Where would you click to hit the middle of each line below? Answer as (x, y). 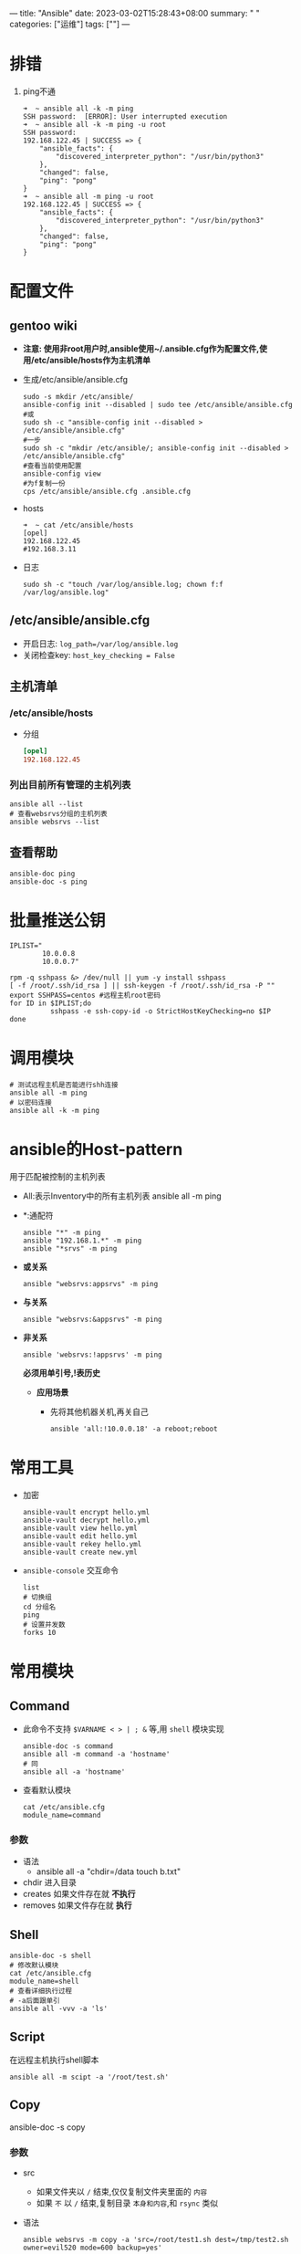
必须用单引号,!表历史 (62, 1373)
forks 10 (39, 1633)
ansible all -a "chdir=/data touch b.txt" (108, 1871)
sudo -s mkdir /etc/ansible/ (78, 396)
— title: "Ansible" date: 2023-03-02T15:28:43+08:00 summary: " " (135, 13)
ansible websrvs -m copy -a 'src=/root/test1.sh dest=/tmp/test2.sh (156, 2240)
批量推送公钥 (58, 921)
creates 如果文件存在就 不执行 (79, 1894)
